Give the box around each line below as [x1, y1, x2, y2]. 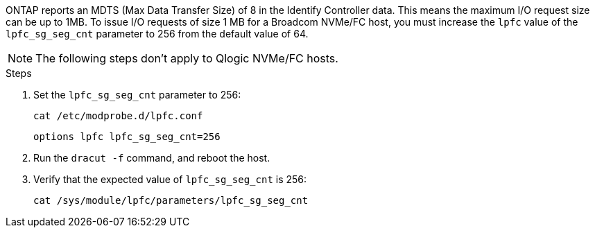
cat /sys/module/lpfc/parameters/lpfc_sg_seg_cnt [33, 195, 309, 206]
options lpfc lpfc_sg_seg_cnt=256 [33, 131, 221, 142]
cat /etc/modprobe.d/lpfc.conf [33, 110, 203, 121]
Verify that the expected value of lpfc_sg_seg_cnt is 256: [33, 173, 307, 185]
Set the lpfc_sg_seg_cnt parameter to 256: [33, 89, 241, 101]
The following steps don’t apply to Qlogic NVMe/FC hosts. [35, 51, 338, 65]
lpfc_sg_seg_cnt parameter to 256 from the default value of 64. [6, 28, 309, 40]
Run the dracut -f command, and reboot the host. [33, 152, 270, 164]
